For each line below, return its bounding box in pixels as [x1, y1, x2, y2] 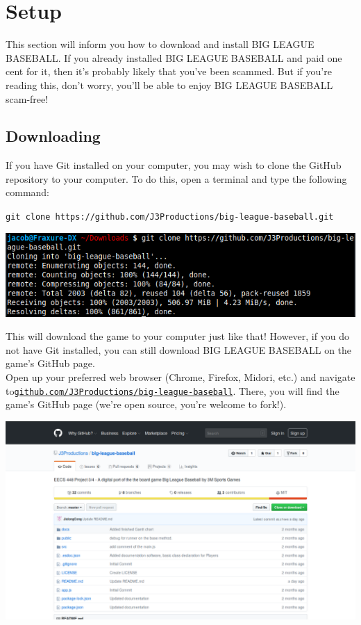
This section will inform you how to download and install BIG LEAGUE [6, 37, 314, 51]
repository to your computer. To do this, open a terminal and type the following [6, 171, 347, 186]
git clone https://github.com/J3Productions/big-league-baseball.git [6, 212, 334, 222]
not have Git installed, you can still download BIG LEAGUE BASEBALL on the [6, 342, 352, 357]
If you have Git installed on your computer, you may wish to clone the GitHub [6, 158, 342, 172]
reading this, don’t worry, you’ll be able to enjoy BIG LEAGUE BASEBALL [6, 77, 333, 92]
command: [6, 185, 49, 200]
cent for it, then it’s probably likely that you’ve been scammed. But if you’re [6, 64, 332, 79]
